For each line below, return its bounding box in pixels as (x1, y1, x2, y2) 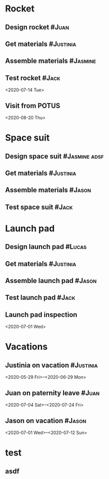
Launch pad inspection (5, 310, 78, 319)
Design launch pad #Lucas (5, 242, 87, 251)
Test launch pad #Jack (5, 293, 75, 302)
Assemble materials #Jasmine (5, 57, 96, 65)
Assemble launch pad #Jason (5, 276, 97, 285)
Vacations (5, 341, 48, 352)
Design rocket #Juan (5, 23, 69, 31)
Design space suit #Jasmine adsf (5, 152, 104, 160)
